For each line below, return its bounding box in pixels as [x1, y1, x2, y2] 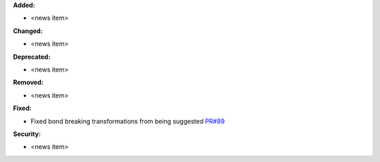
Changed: [13, 27, 43, 35]
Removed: [13, 78, 44, 87]
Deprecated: [13, 53, 51, 61]
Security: [13, 130, 42, 138]
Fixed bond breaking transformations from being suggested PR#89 [30, 116, 225, 126]
